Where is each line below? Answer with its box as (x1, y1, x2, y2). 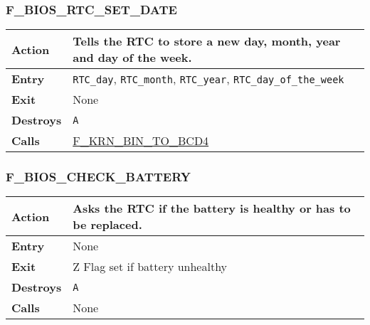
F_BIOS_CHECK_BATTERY (6, 168, 191, 186)
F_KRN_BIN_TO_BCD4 (73, 132, 209, 149)
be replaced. (73, 216, 142, 233)
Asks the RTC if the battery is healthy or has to (73, 200, 351, 217)
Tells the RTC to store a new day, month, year (73, 33, 341, 50)
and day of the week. (73, 49, 192, 66)
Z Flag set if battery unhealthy (73, 258, 228, 275)
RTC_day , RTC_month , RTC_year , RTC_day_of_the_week (73, 70, 344, 87)
